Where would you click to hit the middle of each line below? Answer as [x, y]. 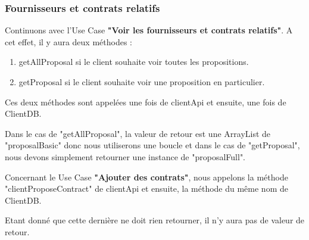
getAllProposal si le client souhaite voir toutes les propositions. [134, 62]
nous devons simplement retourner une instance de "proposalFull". [125, 156]
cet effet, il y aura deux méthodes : [68, 41]
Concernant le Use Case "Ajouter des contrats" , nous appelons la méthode [146, 177]
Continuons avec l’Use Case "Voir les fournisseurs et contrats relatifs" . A [149, 30]
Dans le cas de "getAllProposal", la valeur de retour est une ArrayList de [138, 133]
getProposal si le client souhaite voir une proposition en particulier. [142, 82]
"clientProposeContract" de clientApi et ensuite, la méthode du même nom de [146, 188]
